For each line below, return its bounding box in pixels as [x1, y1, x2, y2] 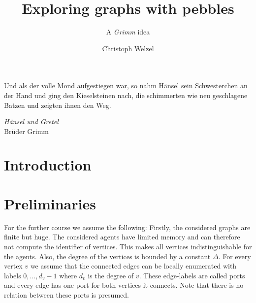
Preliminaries [4, 193, 96, 213]
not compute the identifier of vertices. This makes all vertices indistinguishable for [4, 241, 252, 251]
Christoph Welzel [102, 43, 154, 53]
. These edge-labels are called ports [139, 270, 245, 280]
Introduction [4, 155, 92, 175]
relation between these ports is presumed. [4, 289, 129, 300]
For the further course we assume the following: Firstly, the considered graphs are [4, 222, 251, 232]
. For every [218, 251, 251, 261]
